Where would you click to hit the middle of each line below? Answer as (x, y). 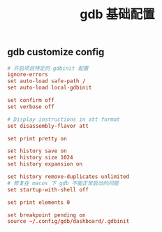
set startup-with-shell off (48, 189)
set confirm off (31, 101)
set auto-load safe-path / (46, 81)
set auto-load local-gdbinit (50, 88)
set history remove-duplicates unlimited (68, 177)
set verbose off (31, 107)
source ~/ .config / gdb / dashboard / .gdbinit (68, 222)
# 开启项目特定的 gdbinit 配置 (48, 68)
